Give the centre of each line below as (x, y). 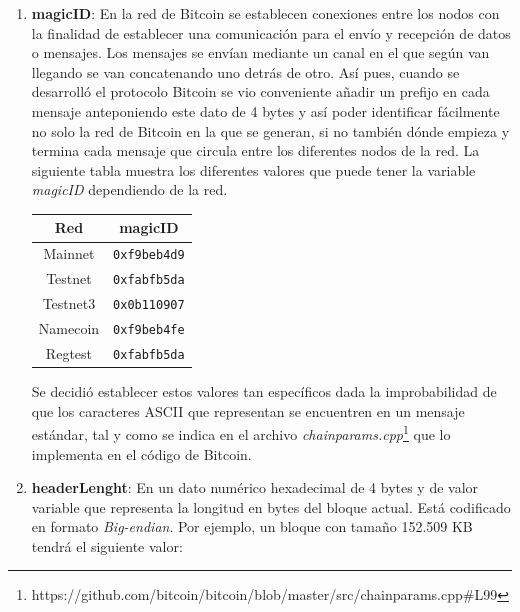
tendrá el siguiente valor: (107, 545)
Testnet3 (69, 303)
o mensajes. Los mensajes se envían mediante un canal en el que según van (260, 52)
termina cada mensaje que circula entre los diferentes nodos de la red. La (255, 150)
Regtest (69, 352)
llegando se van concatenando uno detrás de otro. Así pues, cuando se (245, 71)
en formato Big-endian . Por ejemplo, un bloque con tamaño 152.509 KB (252, 526)
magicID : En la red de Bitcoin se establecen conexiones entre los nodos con (265, 13)
